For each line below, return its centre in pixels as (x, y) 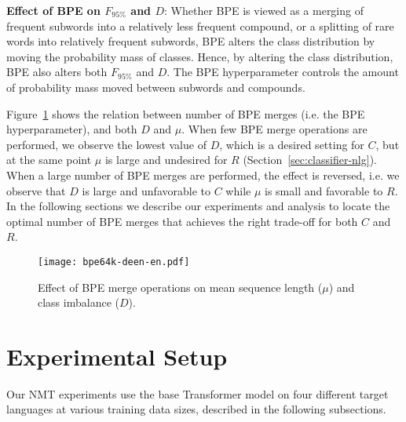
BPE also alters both (57, 72)
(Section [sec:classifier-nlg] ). (310, 160)
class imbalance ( (79, 302)
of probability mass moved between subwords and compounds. (156, 87)
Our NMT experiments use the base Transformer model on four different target (198, 393)
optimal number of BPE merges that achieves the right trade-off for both (182, 221)
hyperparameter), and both (72, 129)
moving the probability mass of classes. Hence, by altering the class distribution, (200, 56)
